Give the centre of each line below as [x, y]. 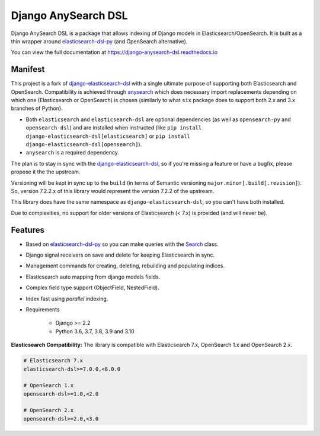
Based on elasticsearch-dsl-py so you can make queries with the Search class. [122, 244]
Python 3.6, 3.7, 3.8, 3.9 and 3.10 [95, 331]
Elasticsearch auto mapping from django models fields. [93, 277]
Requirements [43, 309]
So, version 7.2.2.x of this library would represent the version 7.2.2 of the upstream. [113, 191]
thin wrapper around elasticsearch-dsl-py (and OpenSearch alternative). [99, 41]
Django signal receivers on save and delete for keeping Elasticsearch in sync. [120, 255]
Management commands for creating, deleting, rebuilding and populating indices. [125, 266]
